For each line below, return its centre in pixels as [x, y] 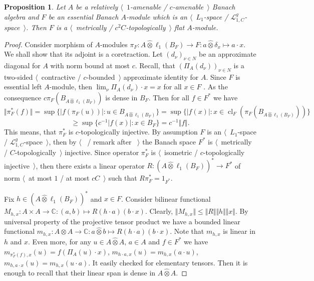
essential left [23, 87]
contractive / [61, 77]
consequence [23, 97]
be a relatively [97, 7]
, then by [63, 141]
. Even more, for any [60, 241]
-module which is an [156, 16]
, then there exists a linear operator [90, 165]
